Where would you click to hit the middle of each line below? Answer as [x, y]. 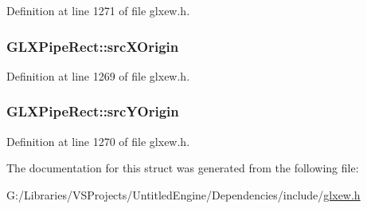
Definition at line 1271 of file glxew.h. [98, 10]
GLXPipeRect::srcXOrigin [93, 46]
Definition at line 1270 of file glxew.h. [98, 141]
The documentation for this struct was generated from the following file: [183, 168]
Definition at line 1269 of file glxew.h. [98, 75]
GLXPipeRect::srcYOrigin [93, 111]
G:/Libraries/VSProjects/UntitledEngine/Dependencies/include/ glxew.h [183, 194]
